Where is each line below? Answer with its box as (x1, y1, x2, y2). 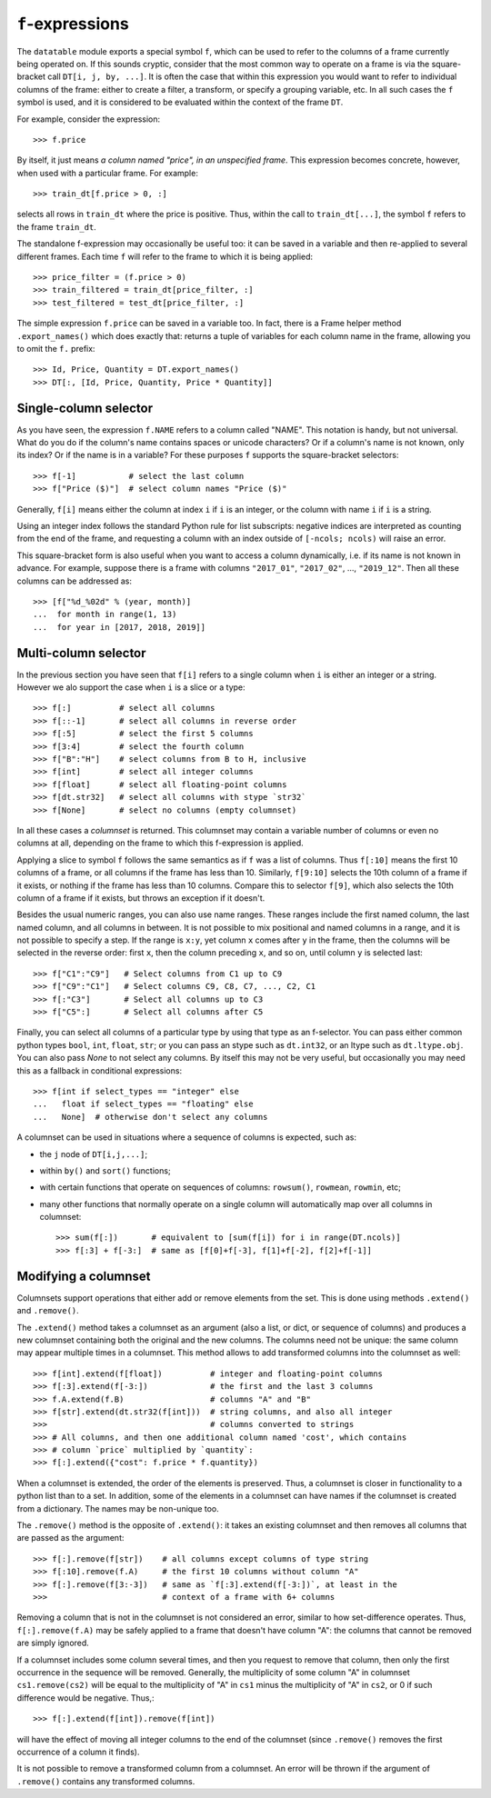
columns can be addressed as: (16, 575, 132, 586)
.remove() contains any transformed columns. (16, 1775, 195, 1786)
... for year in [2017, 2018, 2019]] (33, 622, 206, 632)
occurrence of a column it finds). (16, 1746, 140, 1757)
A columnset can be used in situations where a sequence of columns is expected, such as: (16, 1132, 357, 1143)
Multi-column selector (16, 645, 146, 661)
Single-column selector (16, 400, 154, 415)
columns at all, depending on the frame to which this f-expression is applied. (16, 837, 304, 849)
